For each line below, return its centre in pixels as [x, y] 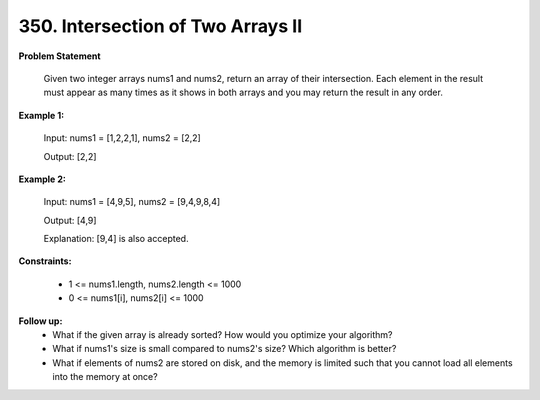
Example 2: [42, 179]
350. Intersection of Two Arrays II [160, 26]
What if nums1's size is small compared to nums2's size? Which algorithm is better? [224, 349]
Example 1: [41, 115]
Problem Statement [59, 56]
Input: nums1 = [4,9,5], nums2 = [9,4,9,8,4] [132, 202]
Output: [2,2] [70, 156]
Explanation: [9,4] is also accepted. [116, 239]
